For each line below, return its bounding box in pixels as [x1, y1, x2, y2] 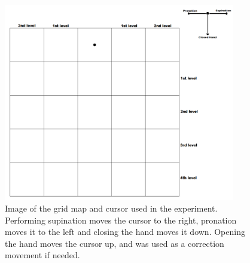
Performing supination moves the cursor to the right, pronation [5, 213, 237, 226]
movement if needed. [5, 249, 80, 261]
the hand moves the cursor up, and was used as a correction [5, 237, 224, 249]
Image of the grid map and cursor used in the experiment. [5, 202, 218, 215]
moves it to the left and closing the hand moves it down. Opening [5, 225, 245, 238]
